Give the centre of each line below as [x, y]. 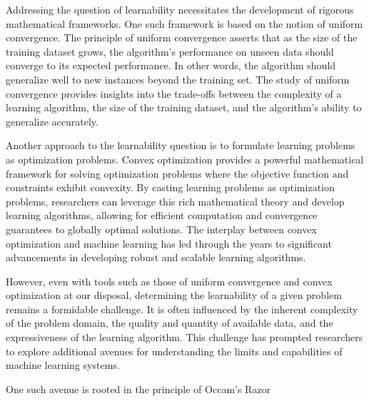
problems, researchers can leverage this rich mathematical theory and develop [175, 201]
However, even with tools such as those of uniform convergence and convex [169, 281]
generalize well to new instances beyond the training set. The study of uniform [178, 79]
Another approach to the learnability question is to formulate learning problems [181, 145]
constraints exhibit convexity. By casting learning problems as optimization [170, 187]
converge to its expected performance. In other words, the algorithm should [171, 65]
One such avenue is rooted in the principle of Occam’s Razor [138, 389]
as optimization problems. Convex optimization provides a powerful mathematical [185, 159]
